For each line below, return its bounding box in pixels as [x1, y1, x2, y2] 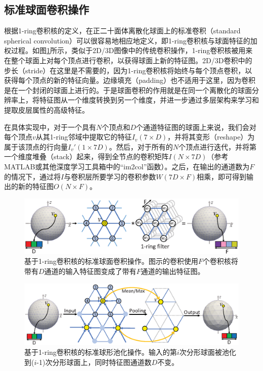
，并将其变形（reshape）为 [167, 131, 255, 142]
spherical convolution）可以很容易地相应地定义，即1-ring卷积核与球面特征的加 [4, 35, 257, 45]
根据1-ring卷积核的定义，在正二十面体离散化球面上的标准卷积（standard [4, 25, 241, 36]
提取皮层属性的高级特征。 [4, 104, 89, 115]
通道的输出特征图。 [141, 266, 205, 276]
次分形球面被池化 [179, 347, 236, 357]
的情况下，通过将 [4, 171, 61, 181]
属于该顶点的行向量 [4, 141, 68, 152]
